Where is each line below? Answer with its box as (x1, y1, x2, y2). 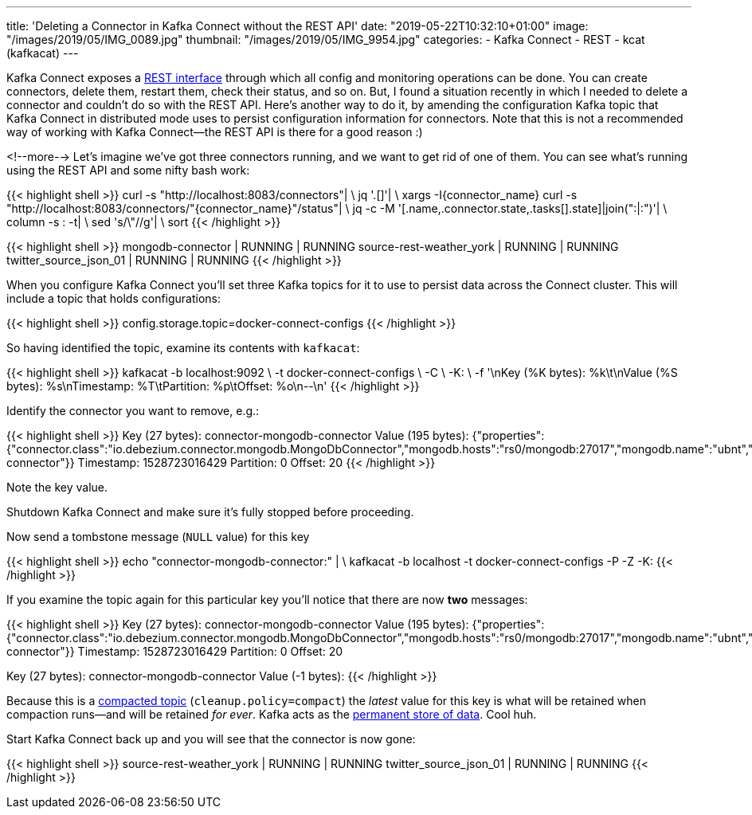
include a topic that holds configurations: (6, 292, 221, 305)
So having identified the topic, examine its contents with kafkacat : (6, 341, 360, 355)
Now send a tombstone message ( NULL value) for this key (6, 530, 310, 543)
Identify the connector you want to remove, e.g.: (6, 404, 260, 417)
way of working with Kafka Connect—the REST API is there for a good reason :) (6, 125, 423, 139)
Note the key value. (6, 480, 108, 494)
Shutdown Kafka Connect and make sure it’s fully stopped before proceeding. (6, 505, 414, 519)
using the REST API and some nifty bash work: (6, 163, 250, 177)
